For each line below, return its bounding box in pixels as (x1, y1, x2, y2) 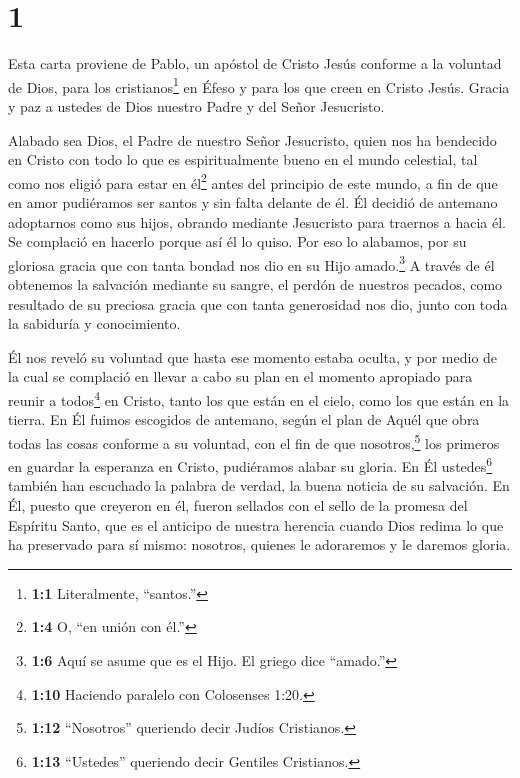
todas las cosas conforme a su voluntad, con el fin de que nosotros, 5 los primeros (8, 429, 500, 453)
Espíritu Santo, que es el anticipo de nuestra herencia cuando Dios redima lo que (8, 514, 504, 535)
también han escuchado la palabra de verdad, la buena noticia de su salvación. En (8, 475, 510, 496)
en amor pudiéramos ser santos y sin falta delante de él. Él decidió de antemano (8, 192, 498, 212)
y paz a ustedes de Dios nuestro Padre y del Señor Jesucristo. (8, 95, 385, 116)
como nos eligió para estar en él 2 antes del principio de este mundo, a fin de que (8, 169, 498, 193)
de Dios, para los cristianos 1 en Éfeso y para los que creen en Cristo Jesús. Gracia (8, 73, 510, 97)
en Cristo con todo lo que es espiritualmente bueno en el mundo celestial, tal (8, 149, 478, 170)
